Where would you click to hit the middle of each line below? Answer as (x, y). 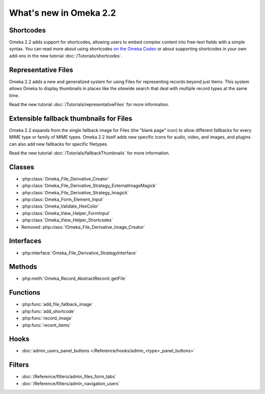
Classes (22, 167)
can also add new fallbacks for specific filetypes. (59, 144)
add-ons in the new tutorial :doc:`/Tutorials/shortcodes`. (66, 56)
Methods (23, 267)
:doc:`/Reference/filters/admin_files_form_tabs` (69, 377)
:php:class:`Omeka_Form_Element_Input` (63, 200)
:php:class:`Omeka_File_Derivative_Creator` (66, 179)
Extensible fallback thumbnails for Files (71, 118)
